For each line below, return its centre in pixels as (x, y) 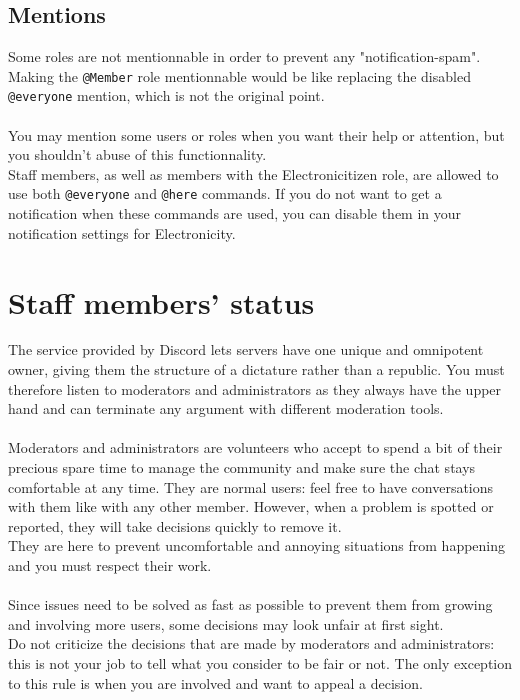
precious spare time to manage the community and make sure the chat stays (242, 467)
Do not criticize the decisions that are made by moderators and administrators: (251, 643)
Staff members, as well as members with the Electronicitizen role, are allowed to (253, 173)
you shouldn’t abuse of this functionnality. (137, 154)
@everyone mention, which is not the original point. (166, 95)
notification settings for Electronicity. (122, 232)
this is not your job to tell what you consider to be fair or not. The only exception (260, 662)
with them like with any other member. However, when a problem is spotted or (251, 506)
